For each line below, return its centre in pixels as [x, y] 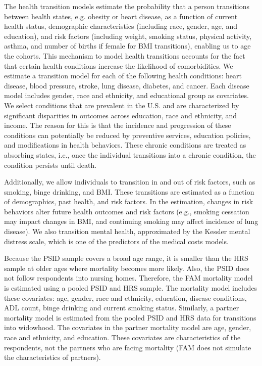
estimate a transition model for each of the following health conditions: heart [123, 76]
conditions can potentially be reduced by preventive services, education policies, [127, 135]
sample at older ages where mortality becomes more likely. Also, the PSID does [127, 268]
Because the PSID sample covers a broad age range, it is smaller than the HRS [126, 258]
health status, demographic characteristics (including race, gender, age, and [121, 26]
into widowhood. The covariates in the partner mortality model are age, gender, [128, 327]
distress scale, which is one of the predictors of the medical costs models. [116, 241]
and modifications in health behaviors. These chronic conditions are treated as [125, 145]
